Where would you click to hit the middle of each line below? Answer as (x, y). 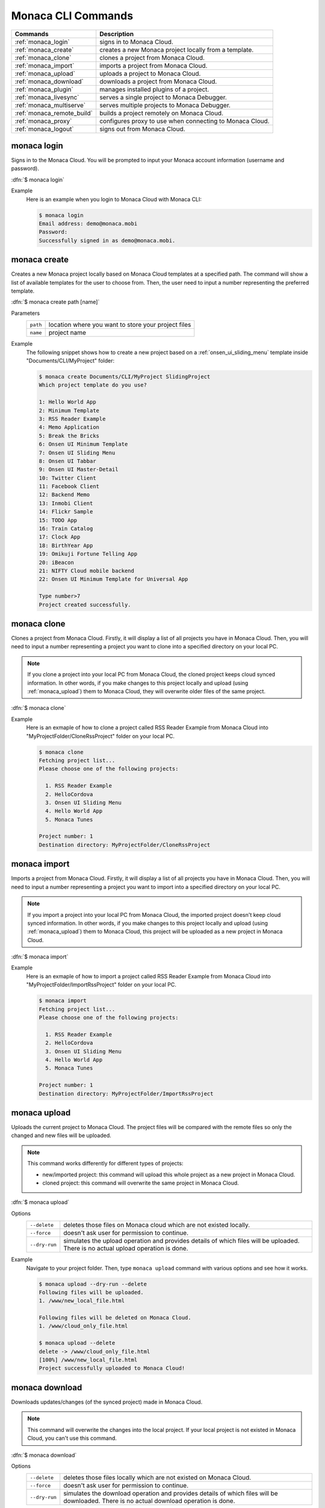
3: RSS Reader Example (72, 419)
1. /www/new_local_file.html (82, 1301)
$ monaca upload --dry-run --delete (93, 1284)
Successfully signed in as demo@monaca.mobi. (107, 240)
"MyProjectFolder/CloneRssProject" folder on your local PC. (100, 736)
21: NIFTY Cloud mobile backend (87, 571)
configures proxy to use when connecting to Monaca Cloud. (185, 121)
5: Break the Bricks (69, 436)
